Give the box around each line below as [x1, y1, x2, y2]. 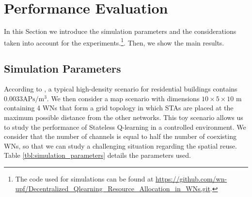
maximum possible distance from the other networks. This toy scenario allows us [4, 112, 243, 122]
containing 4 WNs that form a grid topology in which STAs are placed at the [4, 103, 234, 113]
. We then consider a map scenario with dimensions [47, 93, 200, 103]
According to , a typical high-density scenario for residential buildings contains [4, 84, 237, 94]
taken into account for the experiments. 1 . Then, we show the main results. [4, 36, 224, 47]
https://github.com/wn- [156, 173, 227, 183]
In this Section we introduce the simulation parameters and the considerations [4, 26, 236, 36]
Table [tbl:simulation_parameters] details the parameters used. [4, 150, 191, 160]
